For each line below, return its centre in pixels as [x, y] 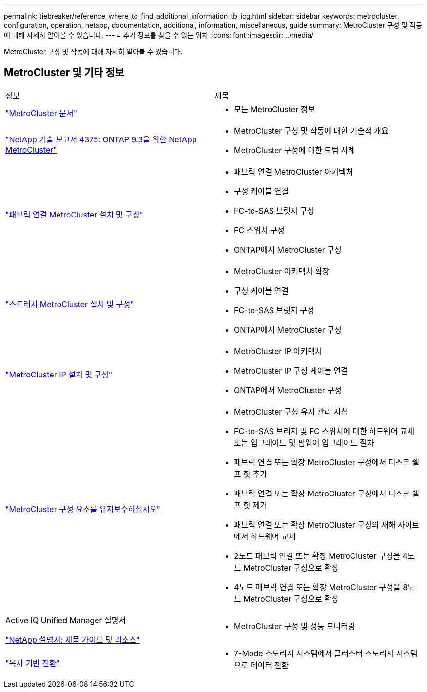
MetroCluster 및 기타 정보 [64, 73]
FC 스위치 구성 [259, 230]
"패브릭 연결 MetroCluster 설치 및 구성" [74, 214]
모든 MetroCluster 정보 [275, 109]
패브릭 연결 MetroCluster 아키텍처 [294, 171]
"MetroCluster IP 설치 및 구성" [59, 374]
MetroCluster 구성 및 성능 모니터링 [295, 626]
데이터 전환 [270, 665]
